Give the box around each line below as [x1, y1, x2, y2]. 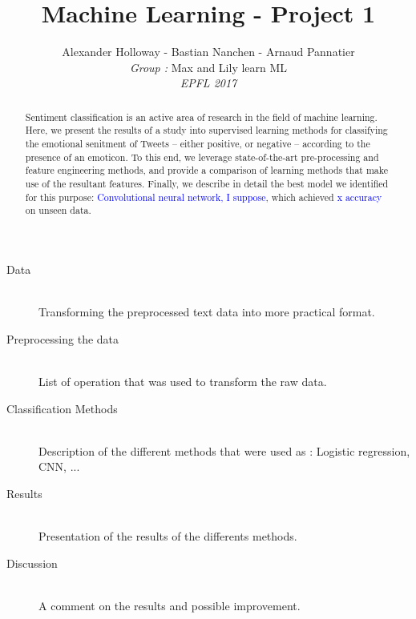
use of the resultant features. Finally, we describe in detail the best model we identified [25, 176, 389, 190]
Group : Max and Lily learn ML [129, 58, 288, 75]
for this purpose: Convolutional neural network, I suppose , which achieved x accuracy [25, 190, 382, 203]
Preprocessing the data [6, 330, 119, 347]
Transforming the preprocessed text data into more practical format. [38, 303, 375, 320]
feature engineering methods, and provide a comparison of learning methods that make [25, 163, 389, 177]
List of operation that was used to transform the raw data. [38, 372, 327, 389]
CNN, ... [38, 458, 80, 475]
